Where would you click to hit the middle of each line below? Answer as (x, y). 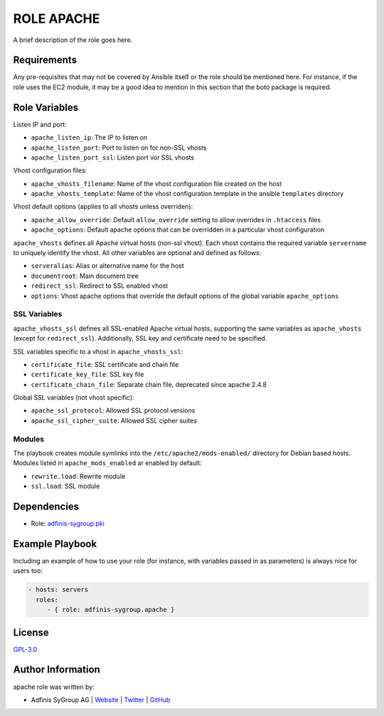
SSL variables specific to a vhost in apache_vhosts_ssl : (98, 351)
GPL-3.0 (25, 649)
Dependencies (46, 507)
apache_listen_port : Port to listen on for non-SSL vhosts (119, 147)
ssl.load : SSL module (65, 486)
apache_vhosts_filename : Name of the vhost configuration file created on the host (156, 183)
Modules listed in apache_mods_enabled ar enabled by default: (107, 463)
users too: (28, 571)
